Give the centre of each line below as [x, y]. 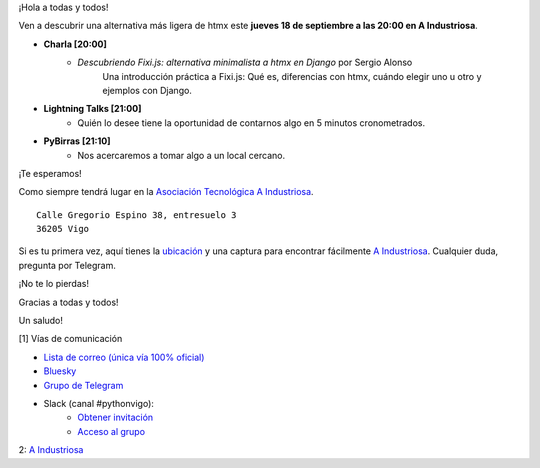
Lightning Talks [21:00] [92, 109]
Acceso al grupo [111, 431]
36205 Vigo [63, 229]
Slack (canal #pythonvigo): [99, 403]
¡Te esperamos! [50, 173]
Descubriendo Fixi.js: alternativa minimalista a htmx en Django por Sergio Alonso [245, 62]
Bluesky [60, 371]
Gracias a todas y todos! [68, 302]
